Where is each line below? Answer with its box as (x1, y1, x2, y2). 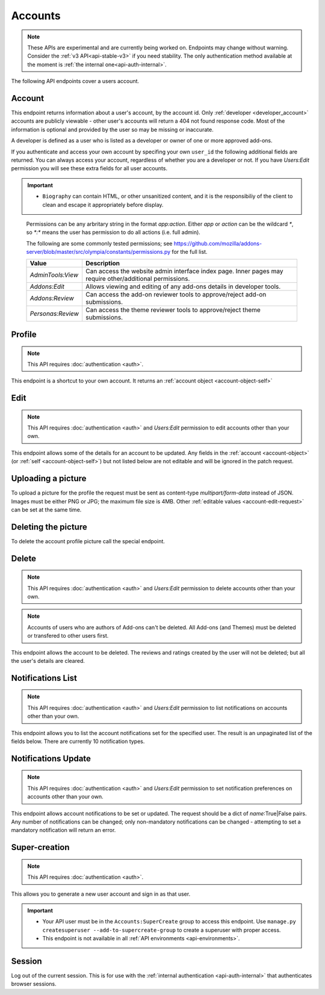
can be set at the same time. (11, 506, 82, 513)
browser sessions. (11, 981, 57, 988)
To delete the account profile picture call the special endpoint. (11, 537, 166, 544)
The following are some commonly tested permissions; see (26, 239, 173, 247)
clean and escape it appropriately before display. (42, 201, 164, 208)
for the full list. (172, 248, 208, 256)
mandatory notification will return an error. (11, 827, 116, 834)
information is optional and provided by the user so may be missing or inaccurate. (11, 126, 214, 133)
